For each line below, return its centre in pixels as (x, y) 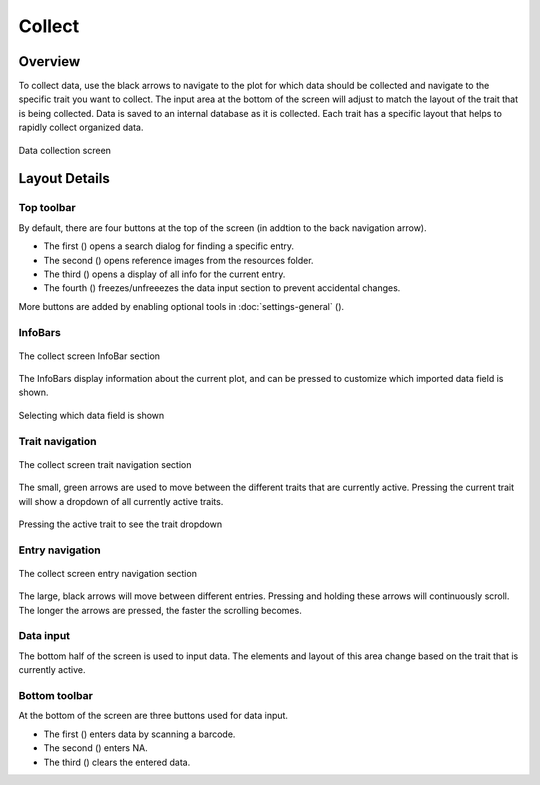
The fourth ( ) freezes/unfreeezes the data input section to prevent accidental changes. (222, 288)
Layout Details (64, 178)
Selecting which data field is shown (91, 415)
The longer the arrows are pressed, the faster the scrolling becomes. (160, 610)
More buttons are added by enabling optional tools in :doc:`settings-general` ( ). (181, 306)
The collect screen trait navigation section (105, 464)
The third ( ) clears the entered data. (117, 762)
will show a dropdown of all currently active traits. (121, 501)
